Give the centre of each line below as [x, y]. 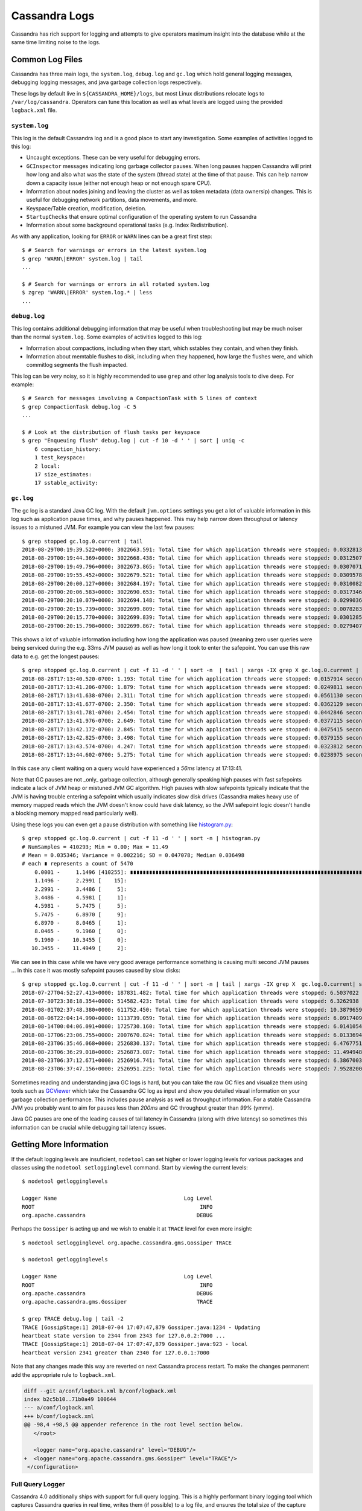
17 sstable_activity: [66, 483]
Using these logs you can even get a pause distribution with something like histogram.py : [122, 824]
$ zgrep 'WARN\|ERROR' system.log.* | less [87, 293]
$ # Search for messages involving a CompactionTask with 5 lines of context [140, 398]
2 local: [47, 466]
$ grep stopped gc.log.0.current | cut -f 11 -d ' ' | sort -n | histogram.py [141, 838]
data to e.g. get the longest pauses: [55, 656]
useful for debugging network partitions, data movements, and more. [112, 200]
